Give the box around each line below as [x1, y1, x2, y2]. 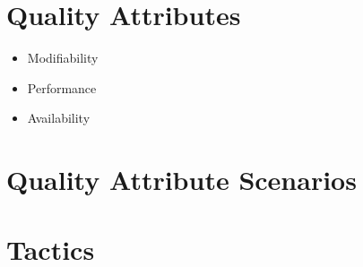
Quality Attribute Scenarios [6, 161, 357, 198]
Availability [27, 108, 91, 127]
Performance [27, 78, 97, 97]
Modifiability [27, 48, 99, 67]
